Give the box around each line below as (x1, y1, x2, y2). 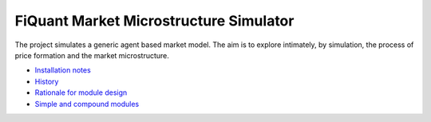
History (34, 77, 59, 86)
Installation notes (34, 65, 91, 75)
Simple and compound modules (34, 99, 140, 108)
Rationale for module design (34, 88, 128, 97)
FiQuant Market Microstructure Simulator (14, 12, 295, 30)
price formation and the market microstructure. (14, 50, 169, 60)
